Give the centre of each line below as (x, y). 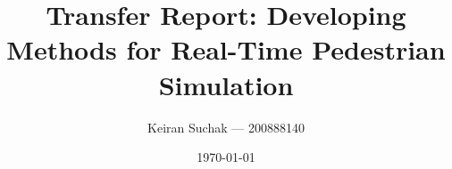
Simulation (226, 84)
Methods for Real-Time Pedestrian (226, 49)
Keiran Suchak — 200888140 (226, 127)
